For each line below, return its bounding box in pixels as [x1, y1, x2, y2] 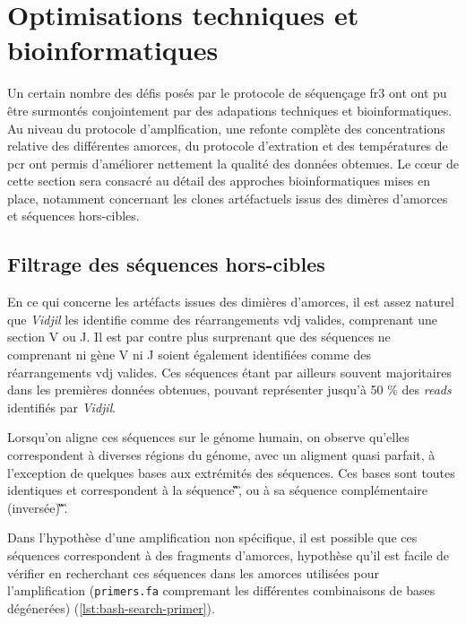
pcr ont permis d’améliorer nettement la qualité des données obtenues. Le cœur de [7, 153, 459, 172]
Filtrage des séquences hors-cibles [7, 250, 325, 278]
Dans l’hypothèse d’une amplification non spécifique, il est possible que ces [7, 528, 418, 547]
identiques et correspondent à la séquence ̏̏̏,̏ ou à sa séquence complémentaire [7, 481, 428, 499]
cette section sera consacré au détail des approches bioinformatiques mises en [7, 171, 431, 190]
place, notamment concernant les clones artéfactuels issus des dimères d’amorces [7, 188, 448, 207]
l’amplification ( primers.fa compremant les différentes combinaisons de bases [7, 581, 436, 600]
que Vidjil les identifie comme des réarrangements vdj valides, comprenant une [7, 309, 438, 328]
